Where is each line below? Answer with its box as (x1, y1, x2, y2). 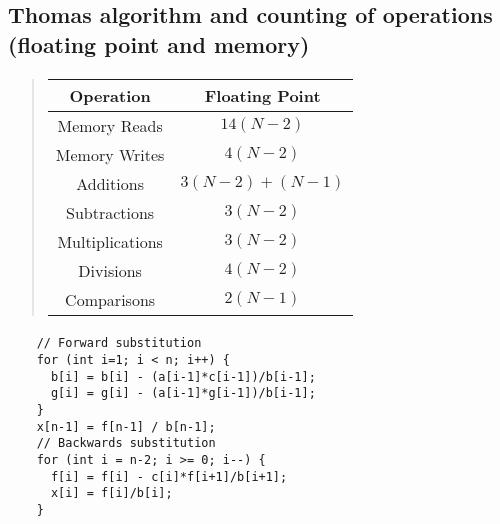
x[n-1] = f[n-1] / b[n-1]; (36, 419, 216, 434)
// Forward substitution (36, 336, 202, 351)
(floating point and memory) (8, 28, 310, 59)
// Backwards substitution (36, 436, 216, 451)
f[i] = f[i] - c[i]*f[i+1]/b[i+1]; (50, 469, 288, 484)
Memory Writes (55, 142, 165, 166)
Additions (76, 171, 144, 195)
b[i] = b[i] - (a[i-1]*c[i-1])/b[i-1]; (50, 369, 316, 384)
